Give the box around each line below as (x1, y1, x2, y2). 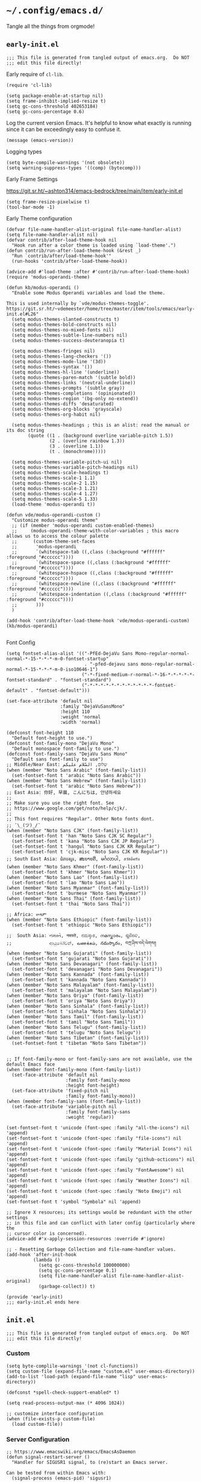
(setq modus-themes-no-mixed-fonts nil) (11, 327, 114, 333)
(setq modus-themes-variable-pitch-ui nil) (11, 459, 122, 465)
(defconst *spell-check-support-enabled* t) (6, 1389, 120, 1396)
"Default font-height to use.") (11, 735, 93, 741)
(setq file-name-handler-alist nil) (6, 231, 98, 237)
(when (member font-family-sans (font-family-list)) (6, 1098, 141, 1104)
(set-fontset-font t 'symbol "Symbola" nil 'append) (6, 1199, 141, 1205)
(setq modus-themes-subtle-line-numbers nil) (11, 332, 128, 338)
